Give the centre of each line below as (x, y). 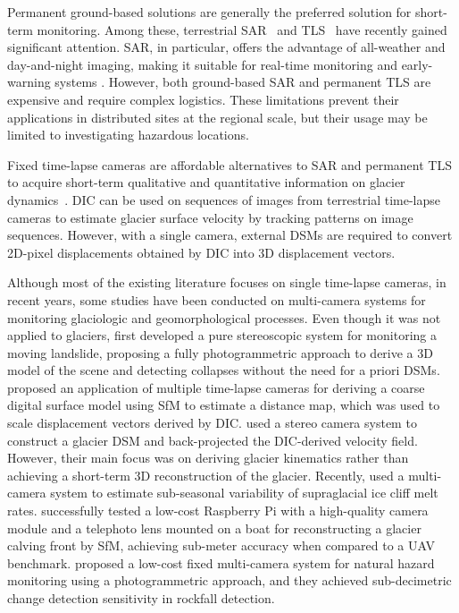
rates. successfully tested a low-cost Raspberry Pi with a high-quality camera (218, 511)
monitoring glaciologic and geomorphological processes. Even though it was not (224, 317)
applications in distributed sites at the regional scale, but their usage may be (217, 117)
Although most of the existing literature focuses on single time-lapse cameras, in (227, 282)
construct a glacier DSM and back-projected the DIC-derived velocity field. (213, 440)
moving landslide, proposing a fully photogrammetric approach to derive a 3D (220, 352)
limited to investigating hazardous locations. (128, 135)
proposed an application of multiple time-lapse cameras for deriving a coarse (216, 387)
